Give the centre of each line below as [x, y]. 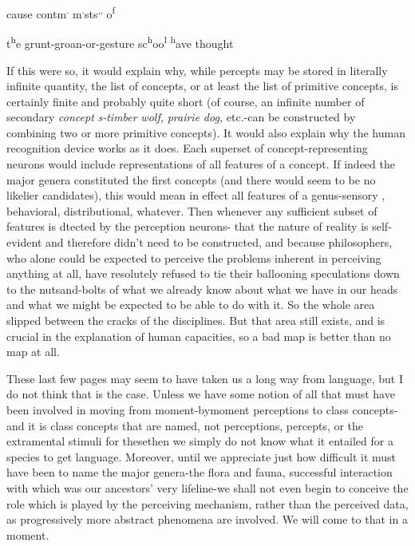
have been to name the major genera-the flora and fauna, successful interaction [200, 472]
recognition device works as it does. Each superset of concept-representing [187, 148]
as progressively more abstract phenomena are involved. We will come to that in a [207, 519]
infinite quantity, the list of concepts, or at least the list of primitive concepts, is [202, 86]
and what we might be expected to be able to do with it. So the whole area [191, 305]
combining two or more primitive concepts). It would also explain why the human [206, 132]
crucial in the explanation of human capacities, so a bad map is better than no [199, 336]
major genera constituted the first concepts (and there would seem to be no [191, 179]
